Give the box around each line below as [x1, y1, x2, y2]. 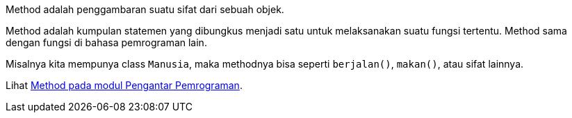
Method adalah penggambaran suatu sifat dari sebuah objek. [6, 3, 284, 15]
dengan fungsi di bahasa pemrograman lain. [6, 37, 207, 48]
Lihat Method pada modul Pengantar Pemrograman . [6, 79, 243, 91]
